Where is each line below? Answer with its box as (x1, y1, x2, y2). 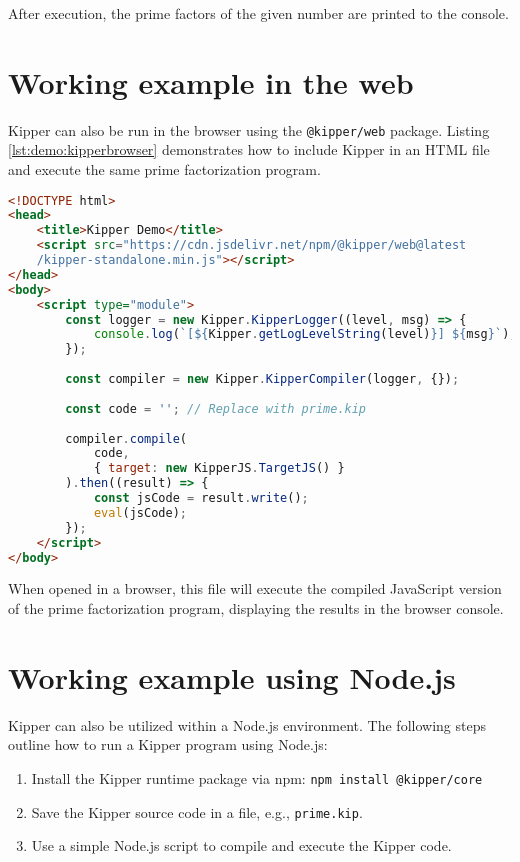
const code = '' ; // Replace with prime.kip (65, 401, 367, 416)
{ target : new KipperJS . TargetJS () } (93, 461, 345, 476)
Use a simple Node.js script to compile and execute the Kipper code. (31, 835, 452, 856)
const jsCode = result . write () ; (93, 491, 309, 506)
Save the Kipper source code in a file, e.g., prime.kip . (31, 801, 363, 822)
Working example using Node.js (8, 656, 456, 697)
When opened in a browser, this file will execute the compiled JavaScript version (8, 578, 502, 599)
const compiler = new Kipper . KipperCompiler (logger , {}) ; (65, 372, 460, 387)
